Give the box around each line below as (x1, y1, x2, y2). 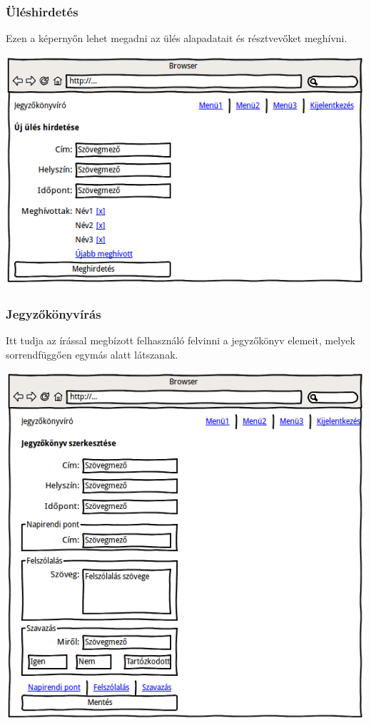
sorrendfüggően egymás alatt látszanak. (6, 346, 178, 361)
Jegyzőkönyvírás (6, 304, 101, 322)
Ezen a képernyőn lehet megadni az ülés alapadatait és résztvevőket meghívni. (6, 31, 347, 46)
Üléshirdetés (6, 2, 78, 20)
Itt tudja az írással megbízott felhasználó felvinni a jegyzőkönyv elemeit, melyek (6, 333, 355, 348)
